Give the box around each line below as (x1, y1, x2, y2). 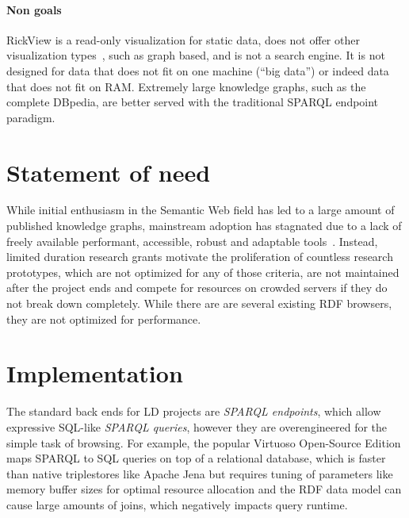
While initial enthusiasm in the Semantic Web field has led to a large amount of (6, 201, 395, 218)
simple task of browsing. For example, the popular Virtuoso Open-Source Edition (6, 434, 401, 451)
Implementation (6, 357, 183, 389)
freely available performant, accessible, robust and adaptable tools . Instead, (6, 232, 378, 249)
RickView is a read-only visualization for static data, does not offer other (6, 31, 360, 48)
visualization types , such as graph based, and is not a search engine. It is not (6, 47, 385, 63)
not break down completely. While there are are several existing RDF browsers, (6, 295, 392, 312)
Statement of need (6, 155, 211, 188)
